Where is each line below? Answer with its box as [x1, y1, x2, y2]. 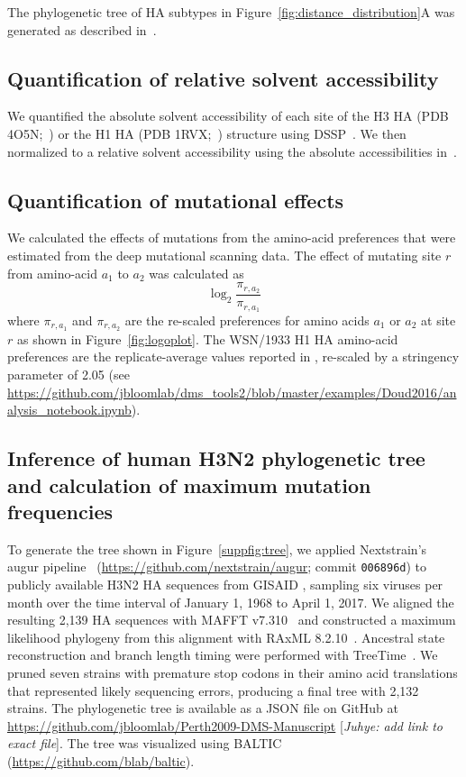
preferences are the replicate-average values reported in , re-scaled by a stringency [7, 347, 460, 366]
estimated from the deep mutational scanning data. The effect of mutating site [7, 245, 442, 264]
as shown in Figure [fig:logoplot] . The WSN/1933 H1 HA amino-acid [16, 329, 398, 348]
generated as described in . [7, 20, 157, 39]
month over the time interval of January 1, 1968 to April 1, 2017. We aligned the [7, 592, 454, 611]
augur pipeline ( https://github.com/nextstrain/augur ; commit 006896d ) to [7, 557, 427, 576]
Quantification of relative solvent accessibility [7, 64, 439, 92]
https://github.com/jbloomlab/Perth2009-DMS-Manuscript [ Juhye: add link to [7, 716, 443, 735]
